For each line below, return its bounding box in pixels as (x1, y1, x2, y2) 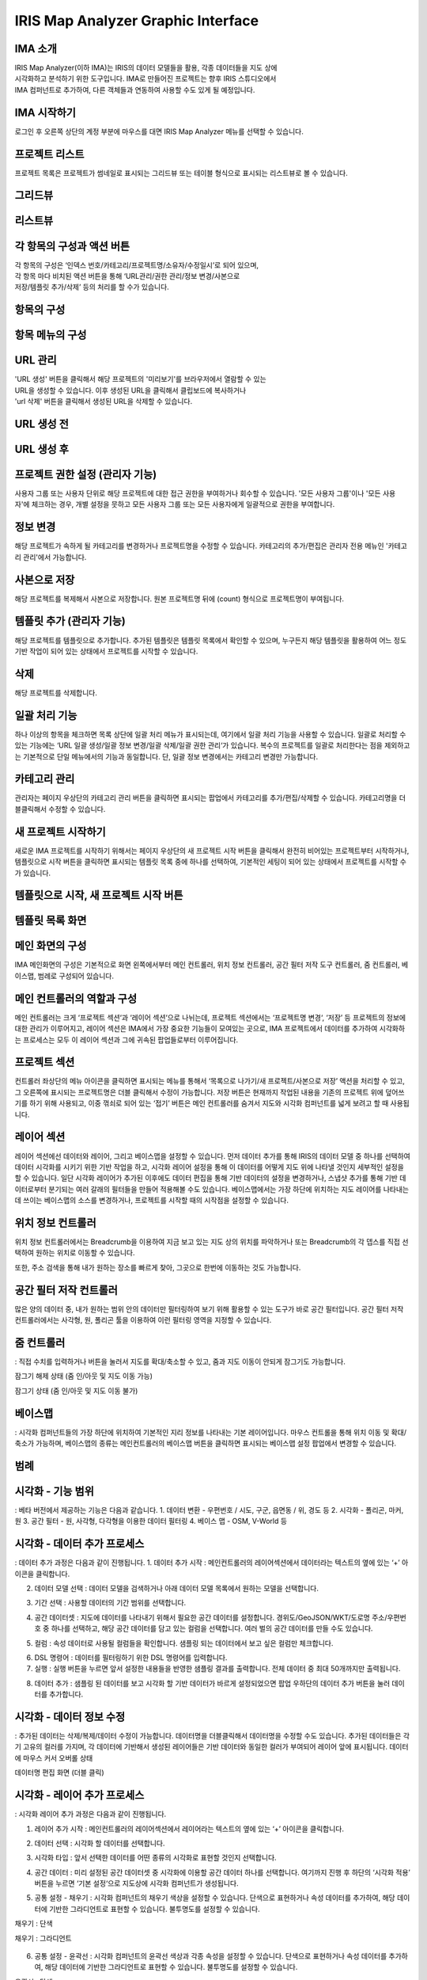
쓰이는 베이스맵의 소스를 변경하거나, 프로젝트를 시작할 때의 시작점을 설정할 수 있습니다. (22, 1196, 289, 1205)
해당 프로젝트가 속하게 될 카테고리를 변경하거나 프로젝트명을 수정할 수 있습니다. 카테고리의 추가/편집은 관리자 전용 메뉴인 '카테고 (14, 541, 407, 550)
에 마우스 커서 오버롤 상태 (14, 1753, 93, 1762)
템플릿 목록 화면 (14, 914, 87, 927)
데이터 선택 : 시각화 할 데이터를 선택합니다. (34, 1838, 165, 1848)
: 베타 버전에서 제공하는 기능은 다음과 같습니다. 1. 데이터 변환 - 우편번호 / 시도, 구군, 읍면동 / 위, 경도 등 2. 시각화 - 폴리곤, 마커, (14, 1505, 404, 1514)
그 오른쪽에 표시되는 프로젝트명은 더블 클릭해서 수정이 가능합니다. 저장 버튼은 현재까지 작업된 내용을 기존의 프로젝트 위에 (14, 1087, 384, 1097)
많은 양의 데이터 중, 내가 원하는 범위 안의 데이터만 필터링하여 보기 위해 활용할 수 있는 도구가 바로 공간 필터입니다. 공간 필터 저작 (14, 1304, 404, 1314)
